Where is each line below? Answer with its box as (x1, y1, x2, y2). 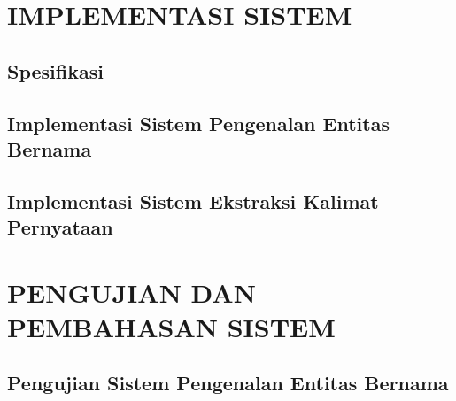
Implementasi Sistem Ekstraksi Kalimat (7, 187, 379, 214)
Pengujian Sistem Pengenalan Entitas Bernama (7, 369, 449, 397)
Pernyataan (7, 213, 113, 241)
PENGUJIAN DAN (7, 274, 256, 310)
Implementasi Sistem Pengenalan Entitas (7, 109, 390, 136)
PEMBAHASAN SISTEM (7, 308, 336, 344)
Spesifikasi (7, 57, 104, 84)
